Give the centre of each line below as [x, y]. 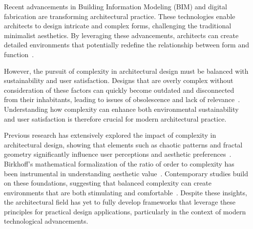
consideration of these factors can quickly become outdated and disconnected [119, 90]
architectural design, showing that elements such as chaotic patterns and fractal [123, 144]
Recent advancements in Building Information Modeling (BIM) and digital [116, 6]
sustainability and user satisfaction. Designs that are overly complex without [119, 80]
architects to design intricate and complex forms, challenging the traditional [118, 26]
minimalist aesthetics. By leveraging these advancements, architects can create [121, 35]
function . [19, 54]
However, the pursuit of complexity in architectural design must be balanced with [126, 71]
